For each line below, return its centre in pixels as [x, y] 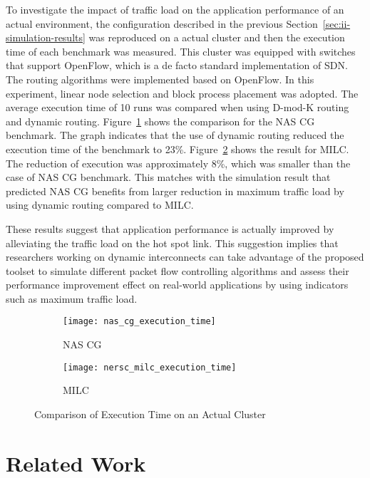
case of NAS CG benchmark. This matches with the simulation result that [168, 177]
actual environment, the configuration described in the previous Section [162, 23]
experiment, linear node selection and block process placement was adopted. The [182, 93]
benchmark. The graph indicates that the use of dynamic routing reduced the [175, 135]
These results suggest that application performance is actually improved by [170, 228]
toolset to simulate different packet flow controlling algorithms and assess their [178, 270]
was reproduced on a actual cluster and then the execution [217, 37]
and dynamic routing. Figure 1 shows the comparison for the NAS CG [160, 121]
